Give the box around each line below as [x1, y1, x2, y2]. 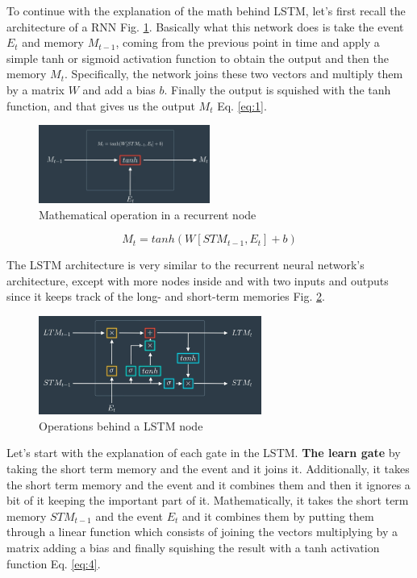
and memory [22, 34, 84, 51]
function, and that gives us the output [6, 97, 195, 114]
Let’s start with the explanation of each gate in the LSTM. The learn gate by [6, 444, 401, 461]
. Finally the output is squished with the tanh [164, 81, 391, 98]
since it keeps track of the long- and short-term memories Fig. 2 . [6, 288, 325, 305]
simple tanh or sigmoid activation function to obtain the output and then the [6, 49, 389, 66]
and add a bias [82, 81, 156, 98]
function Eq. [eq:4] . [6, 555, 101, 572]
